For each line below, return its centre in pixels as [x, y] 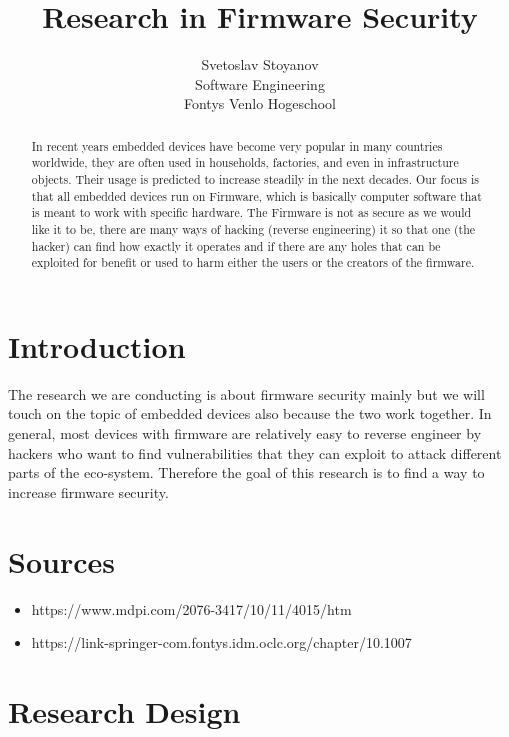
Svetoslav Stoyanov [260, 64]
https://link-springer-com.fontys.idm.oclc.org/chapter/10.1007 [221, 642]
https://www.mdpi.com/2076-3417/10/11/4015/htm [191, 608]
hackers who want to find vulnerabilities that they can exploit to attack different [255, 452]
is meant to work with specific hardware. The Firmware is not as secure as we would [251, 212]
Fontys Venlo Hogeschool [259, 103]
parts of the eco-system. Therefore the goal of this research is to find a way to [246, 472]
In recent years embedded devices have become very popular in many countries [237, 145]
